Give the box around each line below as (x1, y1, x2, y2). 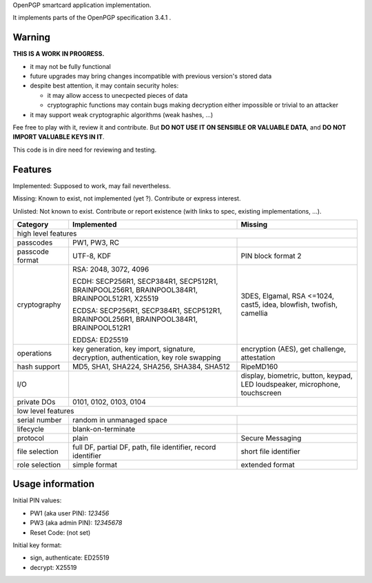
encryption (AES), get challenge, (240, 344, 347, 354)
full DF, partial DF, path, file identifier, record (72, 442, 216, 451)
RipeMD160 (240, 362, 278, 371)
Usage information (12, 478, 95, 490)
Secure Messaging (240, 433, 302, 442)
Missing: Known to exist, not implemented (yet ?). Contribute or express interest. (12, 194, 241, 203)
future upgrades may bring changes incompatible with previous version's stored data (30, 72, 272, 81)
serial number (17, 415, 62, 425)
